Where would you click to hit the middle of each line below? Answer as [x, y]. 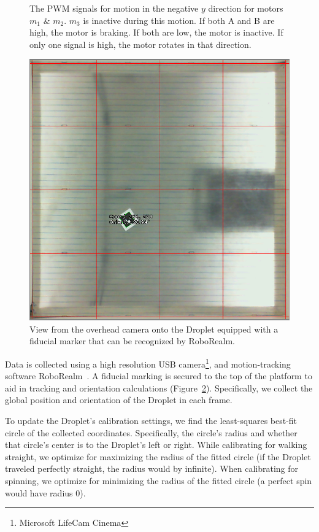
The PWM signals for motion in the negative [114, 8]
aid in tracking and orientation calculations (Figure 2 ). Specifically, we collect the [159, 387]
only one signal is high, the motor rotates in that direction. [140, 44]
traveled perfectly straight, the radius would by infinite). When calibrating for [152, 468]
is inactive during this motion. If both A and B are [179, 20]
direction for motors [246, 8]
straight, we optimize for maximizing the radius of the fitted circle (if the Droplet [158, 456]
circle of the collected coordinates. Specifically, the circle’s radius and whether [151, 432]
